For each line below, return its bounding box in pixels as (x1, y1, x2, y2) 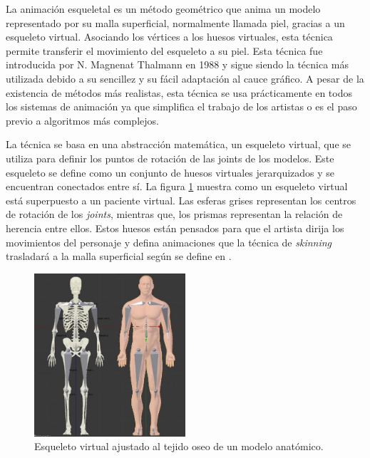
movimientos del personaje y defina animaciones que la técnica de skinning (6, 234, 332, 249)
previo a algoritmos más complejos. (6, 113, 159, 127)
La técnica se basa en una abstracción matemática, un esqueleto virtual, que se (6, 137, 351, 152)
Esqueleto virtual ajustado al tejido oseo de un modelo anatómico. (34, 439, 324, 454)
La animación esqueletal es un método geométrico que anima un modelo (6, 1, 321, 16)
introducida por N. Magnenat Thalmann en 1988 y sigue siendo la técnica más (6, 57, 349, 72)
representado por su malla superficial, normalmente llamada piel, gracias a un (6, 15, 345, 30)
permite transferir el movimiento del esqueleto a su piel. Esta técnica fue (6, 43, 323, 58)
